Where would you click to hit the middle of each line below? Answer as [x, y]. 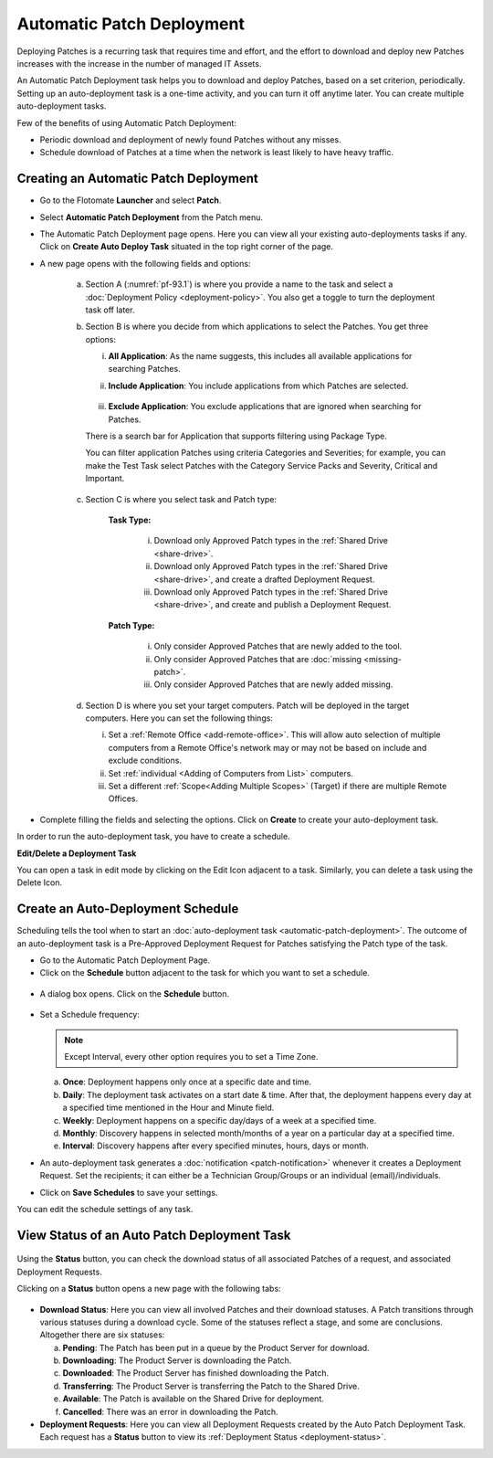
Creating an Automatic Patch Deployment [138, 179]
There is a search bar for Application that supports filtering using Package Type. [236, 436]
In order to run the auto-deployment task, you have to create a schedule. [154, 837]
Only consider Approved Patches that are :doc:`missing [258, 659]
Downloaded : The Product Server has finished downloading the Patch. [196, 1373]
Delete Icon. [40, 882]
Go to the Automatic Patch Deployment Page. [125, 960]
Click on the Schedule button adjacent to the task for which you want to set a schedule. [205, 973]
